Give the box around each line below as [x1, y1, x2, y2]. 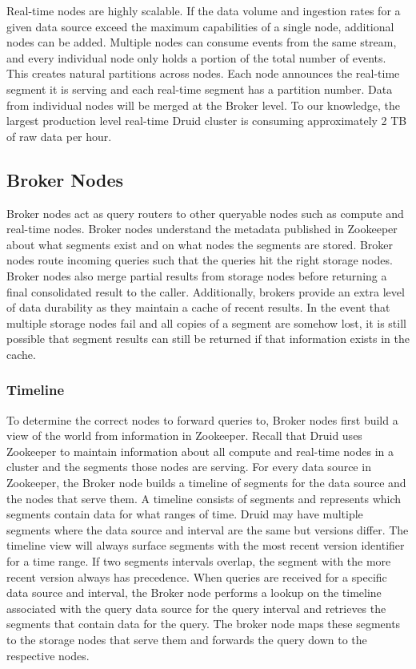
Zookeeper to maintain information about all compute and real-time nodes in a [6, 442, 394, 459]
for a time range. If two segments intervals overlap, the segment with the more [6, 553, 391, 570]
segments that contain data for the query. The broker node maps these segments [6, 615, 401, 632]
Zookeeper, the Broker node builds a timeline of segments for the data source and [6, 474, 406, 491]
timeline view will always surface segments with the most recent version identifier [6, 537, 405, 554]
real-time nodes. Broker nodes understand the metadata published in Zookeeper [6, 220, 398, 237]
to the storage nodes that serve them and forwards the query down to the [6, 631, 367, 648]
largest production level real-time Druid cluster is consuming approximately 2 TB [6, 112, 407, 129]
